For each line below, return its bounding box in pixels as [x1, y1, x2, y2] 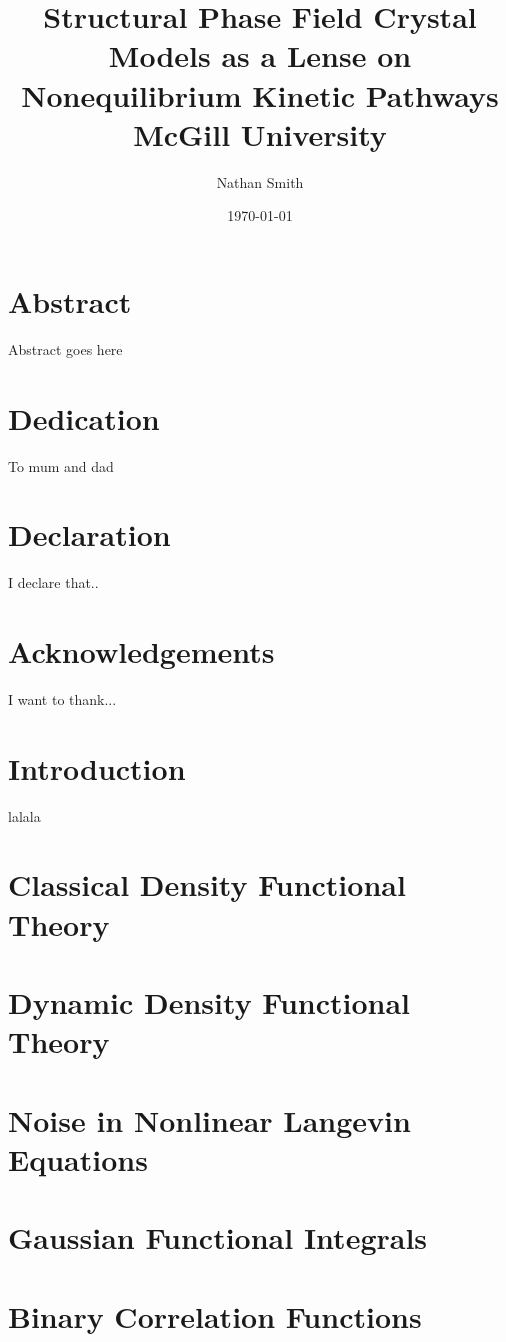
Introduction [8, 747, 186, 788]
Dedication [8, 397, 160, 438]
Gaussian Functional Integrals [8, 1217, 428, 1258]
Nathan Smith [216, 171, 304, 192]
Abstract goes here [8, 338, 123, 359]
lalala [8, 805, 41, 826]
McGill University [133, 113, 387, 154]
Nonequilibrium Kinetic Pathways [21, 74, 499, 115]
